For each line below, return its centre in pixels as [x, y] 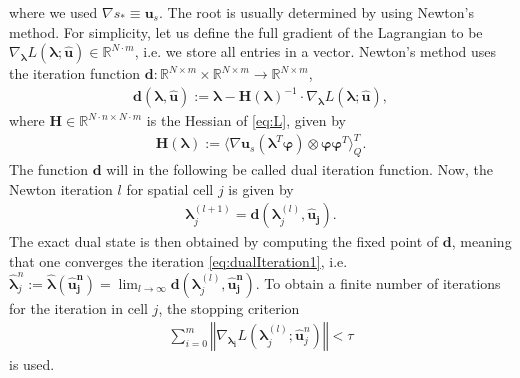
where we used [53, 12]
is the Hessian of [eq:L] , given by [246, 120]
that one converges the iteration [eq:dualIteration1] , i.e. [178, 261]
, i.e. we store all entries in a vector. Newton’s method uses [315, 51]
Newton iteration [61, 188]
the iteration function [75, 73]
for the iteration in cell [78, 307]
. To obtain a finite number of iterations [378, 282]
